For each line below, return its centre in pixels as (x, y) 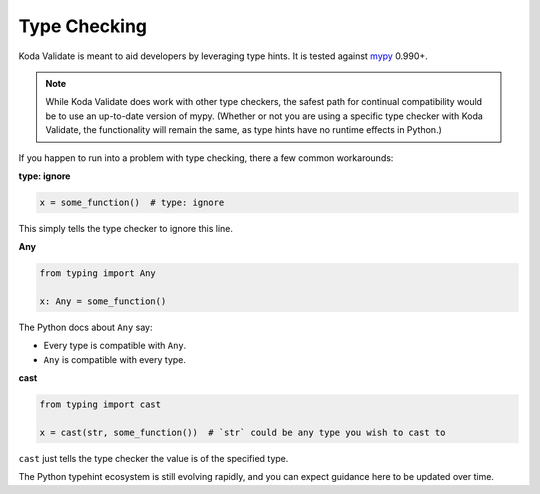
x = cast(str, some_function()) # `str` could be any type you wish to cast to (242, 432)
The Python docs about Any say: (85, 327)
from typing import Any (98, 273)
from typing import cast (100, 404)
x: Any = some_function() (103, 301)
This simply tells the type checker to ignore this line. (126, 228)
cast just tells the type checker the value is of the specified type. (153, 458)
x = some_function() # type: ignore (132, 202)
